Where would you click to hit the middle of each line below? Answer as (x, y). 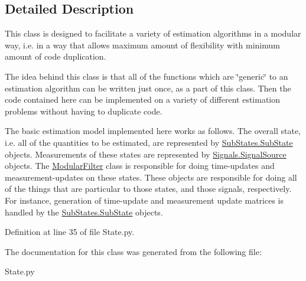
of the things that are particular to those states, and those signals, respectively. (148, 189)
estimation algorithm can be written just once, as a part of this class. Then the (148, 88)
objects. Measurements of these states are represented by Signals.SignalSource (146, 154)
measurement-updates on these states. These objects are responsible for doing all (151, 177)
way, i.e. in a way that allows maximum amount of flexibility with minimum (142, 45)
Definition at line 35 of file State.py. (70, 232)
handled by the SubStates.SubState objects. (84, 212)
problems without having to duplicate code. (84, 111)
